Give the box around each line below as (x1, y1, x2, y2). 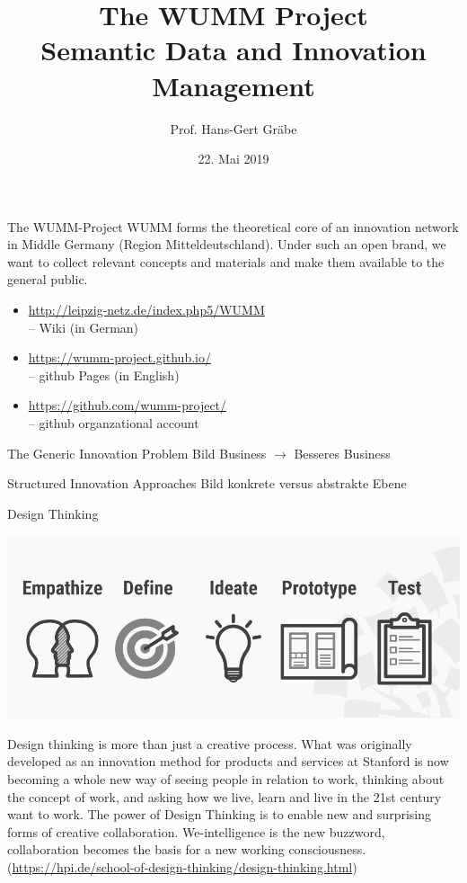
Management (152, 67, 315, 103)
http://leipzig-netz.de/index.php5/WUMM (28, 300, 265, 319)
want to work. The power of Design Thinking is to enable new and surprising (7, 805, 431, 824)
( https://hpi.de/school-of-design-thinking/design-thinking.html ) (7, 857, 357, 876)
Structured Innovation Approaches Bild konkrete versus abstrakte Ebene (7, 474, 407, 493)
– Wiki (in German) (28, 317, 139, 336)
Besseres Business (294, 443, 391, 462)
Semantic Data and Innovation (40, 31, 427, 68)
